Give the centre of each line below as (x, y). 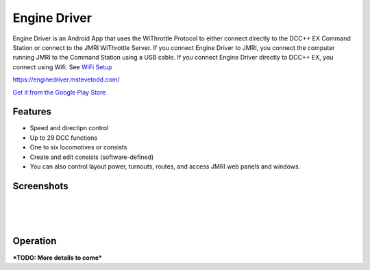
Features (32, 112)
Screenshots (40, 186)
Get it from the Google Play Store (59, 92)
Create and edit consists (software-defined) (92, 157)
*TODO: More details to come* (58, 258)
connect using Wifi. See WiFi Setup (62, 67)
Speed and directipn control (69, 128)
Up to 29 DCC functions (64, 138)
